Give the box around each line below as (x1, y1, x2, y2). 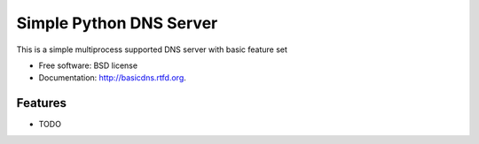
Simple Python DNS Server (16, 13, 218, 33)
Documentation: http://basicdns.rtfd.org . (38, 72, 186, 83)
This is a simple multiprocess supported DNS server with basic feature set (16, 44, 288, 55)
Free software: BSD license (38, 60, 137, 71)
